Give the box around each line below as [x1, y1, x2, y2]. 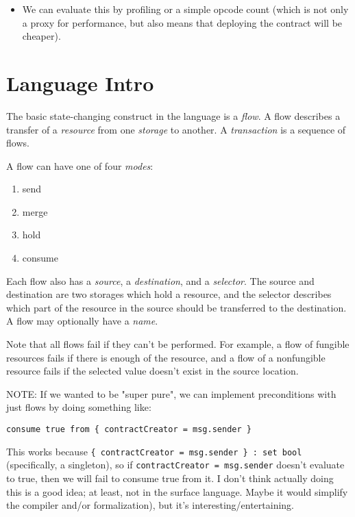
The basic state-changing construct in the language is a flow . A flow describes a [6, 108, 341, 123]
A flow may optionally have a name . [6, 314, 158, 328]
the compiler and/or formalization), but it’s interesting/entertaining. [6, 498, 295, 512]
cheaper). [22, 29, 61, 43]
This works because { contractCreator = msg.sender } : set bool [6, 444, 302, 458]
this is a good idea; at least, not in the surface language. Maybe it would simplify [6, 484, 348, 499]
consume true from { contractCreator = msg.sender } [6, 425, 252, 434]
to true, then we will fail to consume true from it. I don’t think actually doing [6, 470, 334, 485]
